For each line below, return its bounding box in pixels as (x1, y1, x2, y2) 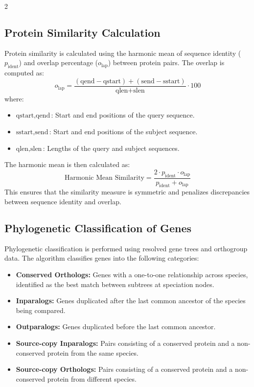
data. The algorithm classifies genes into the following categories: (4, 253, 199, 263)
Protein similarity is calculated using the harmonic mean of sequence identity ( (4, 48, 241, 58)
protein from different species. (47, 373, 137, 384)
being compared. (16, 305, 66, 315)
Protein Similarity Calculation (4, 24, 161, 40)
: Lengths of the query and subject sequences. (43, 143, 180, 153)
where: (4, 93, 24, 103)
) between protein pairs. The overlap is (108, 57, 225, 68)
